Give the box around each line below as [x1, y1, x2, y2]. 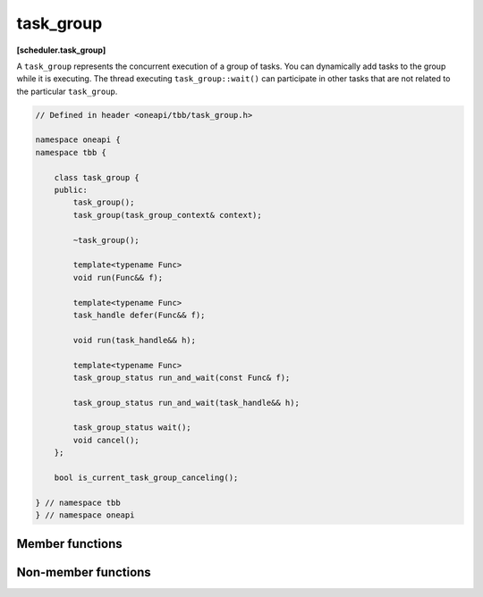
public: [54, 185, 89, 196]
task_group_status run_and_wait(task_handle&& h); [72, 398, 300, 408]
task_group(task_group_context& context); [72, 210, 263, 220]
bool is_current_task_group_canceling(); [54, 473, 239, 483]
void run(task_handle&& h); [72, 335, 197, 345]
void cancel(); [72, 434, 140, 445]
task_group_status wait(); [72, 423, 191, 433]
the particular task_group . [16, 86, 118, 97]
